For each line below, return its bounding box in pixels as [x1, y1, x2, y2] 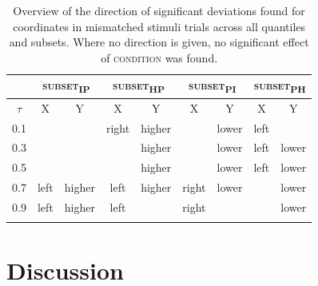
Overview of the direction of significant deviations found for [13, 2, 305, 18]
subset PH [253, 77, 306, 96]
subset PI [189, 77, 237, 96]
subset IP [42, 77, 90, 96]
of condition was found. [101, 49, 218, 66]
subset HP [113, 77, 165, 96]
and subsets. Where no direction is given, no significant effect [9, 34, 309, 50]
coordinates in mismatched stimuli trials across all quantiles [13, 18, 306, 34]
